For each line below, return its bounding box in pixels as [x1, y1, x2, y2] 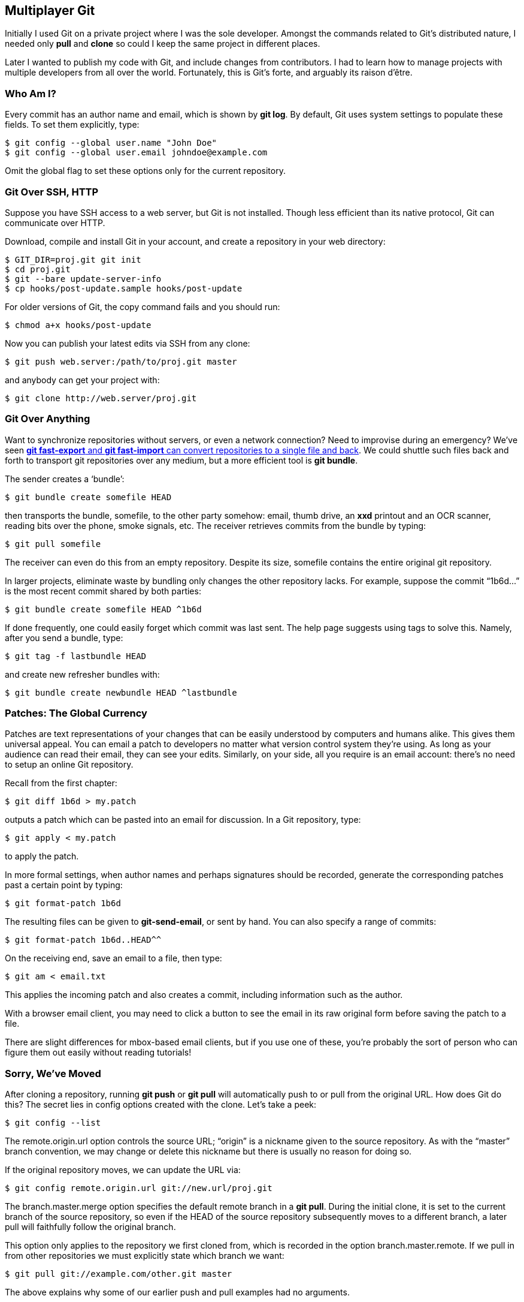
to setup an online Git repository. [5, 759, 134, 770]
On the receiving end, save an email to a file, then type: [5, 953, 222, 964]
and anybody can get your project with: [5, 374, 160, 385]
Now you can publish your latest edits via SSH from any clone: [5, 338, 250, 348]
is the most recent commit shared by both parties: [5, 585, 201, 596]
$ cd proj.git [5, 264, 71, 274]
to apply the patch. [5, 851, 79, 862]
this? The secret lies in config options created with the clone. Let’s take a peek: [5, 1099, 317, 1110]
